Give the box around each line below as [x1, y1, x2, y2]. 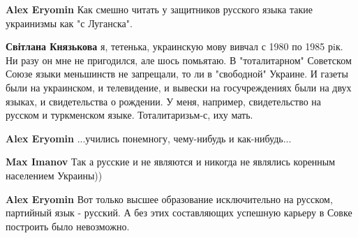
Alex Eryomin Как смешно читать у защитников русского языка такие [6, 2, 313, 16]
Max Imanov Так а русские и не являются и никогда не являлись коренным [6, 154, 336, 169]
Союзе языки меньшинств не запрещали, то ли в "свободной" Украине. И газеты [6, 66, 348, 81]
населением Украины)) [6, 168, 103, 182]
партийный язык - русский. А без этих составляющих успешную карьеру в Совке [6, 205, 352, 220]
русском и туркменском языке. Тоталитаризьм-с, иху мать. [6, 107, 253, 122]
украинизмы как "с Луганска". [6, 15, 133, 30]
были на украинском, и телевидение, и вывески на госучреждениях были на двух [6, 80, 352, 94]
